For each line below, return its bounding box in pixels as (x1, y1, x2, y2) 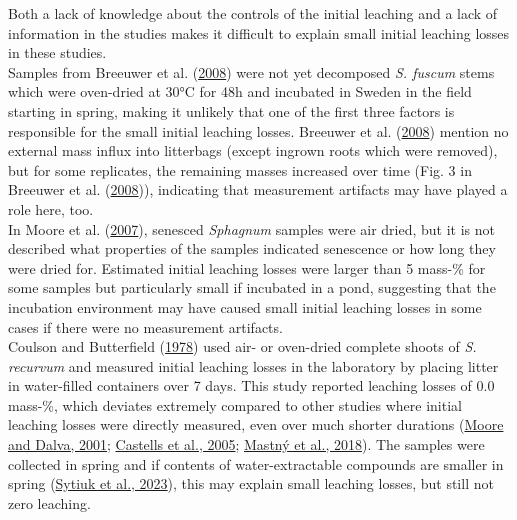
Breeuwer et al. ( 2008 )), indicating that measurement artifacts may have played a (8, 179, 508, 200)
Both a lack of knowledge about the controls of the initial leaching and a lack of (8, 3, 498, 23)
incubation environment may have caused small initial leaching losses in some (8, 296, 482, 317)
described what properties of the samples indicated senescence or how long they (8, 238, 496, 259)
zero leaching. (8, 492, 91, 513)
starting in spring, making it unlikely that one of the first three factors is (8, 100, 455, 121)
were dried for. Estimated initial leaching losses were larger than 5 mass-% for (8, 257, 486, 278)
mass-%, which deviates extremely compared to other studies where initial (8, 394, 462, 415)
